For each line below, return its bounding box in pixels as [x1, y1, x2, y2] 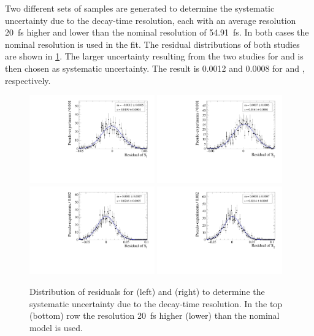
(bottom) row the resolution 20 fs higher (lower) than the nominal [29, 309, 280, 322]
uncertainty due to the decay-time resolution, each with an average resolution [5, 13, 296, 26]
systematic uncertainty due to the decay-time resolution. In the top [29, 297, 283, 310]
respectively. [5, 74, 51, 86]
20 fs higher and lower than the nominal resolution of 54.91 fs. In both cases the [5, 26, 309, 39]
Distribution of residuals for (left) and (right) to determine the [29, 285, 265, 297]
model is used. [29, 321, 83, 334]
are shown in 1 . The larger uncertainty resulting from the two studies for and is [5, 50, 304, 63]
